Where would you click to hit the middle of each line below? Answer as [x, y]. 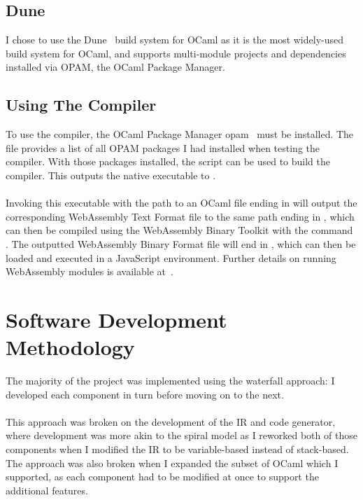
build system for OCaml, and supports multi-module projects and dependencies [176, 53]
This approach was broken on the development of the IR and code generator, [171, 421]
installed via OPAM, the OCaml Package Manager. [115, 67]
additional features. [47, 490]
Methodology [70, 347]
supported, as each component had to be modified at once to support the [162, 477]
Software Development [116, 319]
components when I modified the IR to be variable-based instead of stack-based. [177, 449]
